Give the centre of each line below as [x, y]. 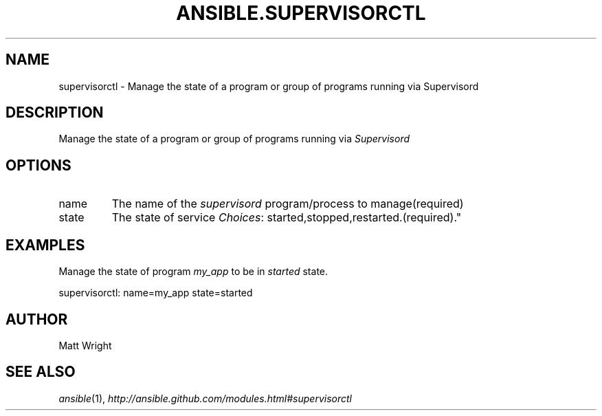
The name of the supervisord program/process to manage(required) [288, 204]
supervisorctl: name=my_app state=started [156, 293]
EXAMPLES [45, 245]
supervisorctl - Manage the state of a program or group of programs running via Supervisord [269, 86]
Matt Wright [85, 345]
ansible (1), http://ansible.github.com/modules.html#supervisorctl [205, 398]
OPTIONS [38, 165]
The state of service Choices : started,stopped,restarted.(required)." [287, 218]
